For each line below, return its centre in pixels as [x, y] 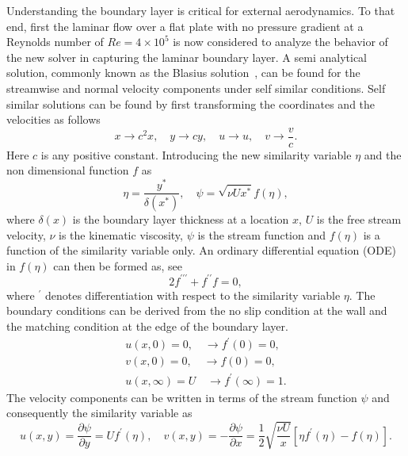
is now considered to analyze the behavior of [280, 42]
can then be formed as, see [118, 265]
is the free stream [359, 218]
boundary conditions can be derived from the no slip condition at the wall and [197, 310]
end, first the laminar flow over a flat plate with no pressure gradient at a [185, 26]
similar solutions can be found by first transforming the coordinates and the [191, 103]
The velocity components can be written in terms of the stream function [182, 397]
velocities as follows [53, 119]
